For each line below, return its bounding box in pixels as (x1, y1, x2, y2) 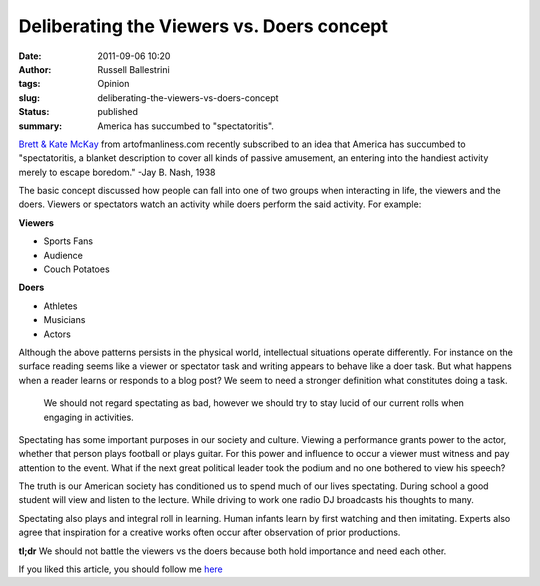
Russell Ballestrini (97, 63, 170, 75)
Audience (43, 249, 84, 261)
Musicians (43, 314, 86, 326)
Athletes (43, 300, 78, 312)
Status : (18, 106, 50, 118)
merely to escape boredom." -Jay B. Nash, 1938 (18, 166, 216, 178)
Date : (18, 50, 42, 62)
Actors (43, 328, 72, 340)
